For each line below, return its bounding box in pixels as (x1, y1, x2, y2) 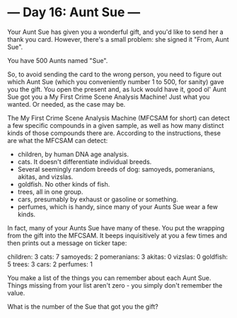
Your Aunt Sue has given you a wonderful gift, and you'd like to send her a (7, 28, 224, 36)
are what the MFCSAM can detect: (7, 136, 108, 145)
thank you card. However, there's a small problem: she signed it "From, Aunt (7, 35, 229, 43)
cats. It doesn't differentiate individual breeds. (17, 157, 152, 166)
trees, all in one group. (17, 187, 83, 196)
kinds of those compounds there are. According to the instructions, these (7, 129, 221, 137)
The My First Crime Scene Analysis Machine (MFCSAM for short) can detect (7, 114, 230, 122)
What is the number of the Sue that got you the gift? (7, 302, 159, 311)
